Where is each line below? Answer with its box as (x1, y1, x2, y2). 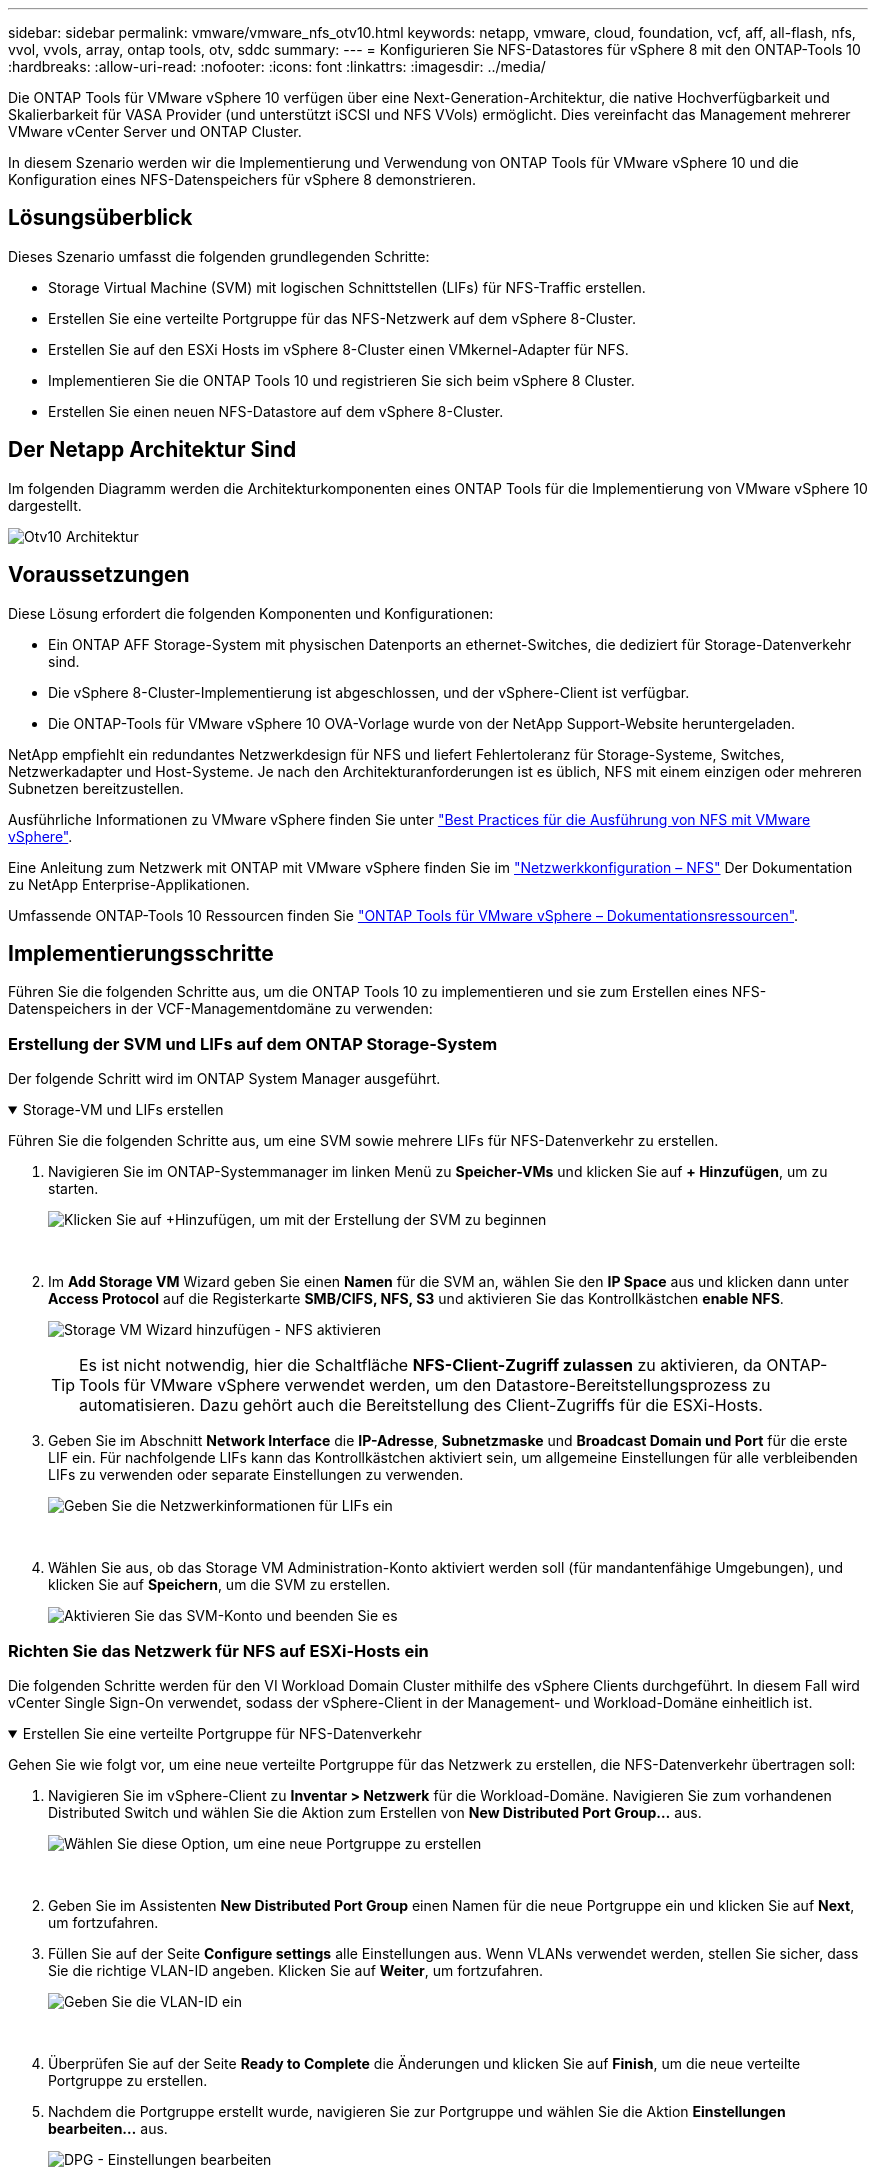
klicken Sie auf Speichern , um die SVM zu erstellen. (48, 1576, 391, 1594)
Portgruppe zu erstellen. (48, 2071, 208, 2089)
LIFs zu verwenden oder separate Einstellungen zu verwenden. (48, 1466, 464, 1484)
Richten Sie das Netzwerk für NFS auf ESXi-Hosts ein (8, 1640, 429, 1661)
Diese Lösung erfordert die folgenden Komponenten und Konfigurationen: (8, 604, 494, 622)
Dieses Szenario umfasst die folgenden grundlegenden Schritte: (8, 247, 430, 265)
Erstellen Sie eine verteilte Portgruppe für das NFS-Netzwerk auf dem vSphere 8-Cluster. (48, 309, 636, 327)
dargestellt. (8, 496, 82, 514)
